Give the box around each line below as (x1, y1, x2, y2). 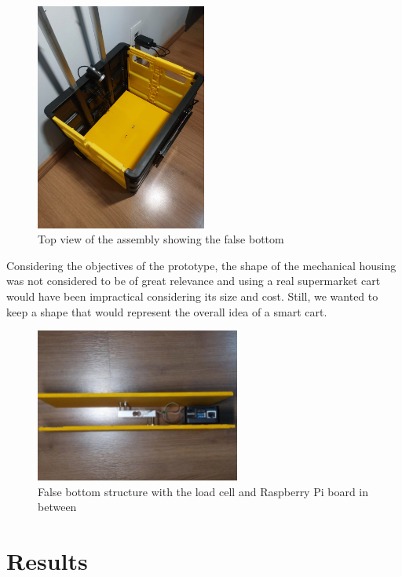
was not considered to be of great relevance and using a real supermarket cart (6, 272, 381, 289)
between (38, 498, 77, 515)
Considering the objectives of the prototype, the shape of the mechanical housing (6, 257, 397, 273)
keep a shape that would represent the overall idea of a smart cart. (6, 303, 327, 320)
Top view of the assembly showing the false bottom (38, 231, 284, 247)
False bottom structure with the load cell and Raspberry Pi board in (38, 483, 369, 499)
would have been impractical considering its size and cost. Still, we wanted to (6, 288, 378, 305)
